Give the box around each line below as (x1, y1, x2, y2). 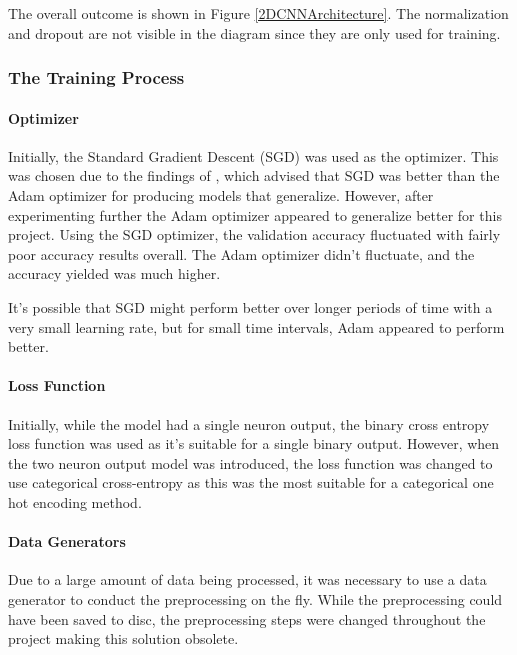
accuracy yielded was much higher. (8, 263, 221, 284)
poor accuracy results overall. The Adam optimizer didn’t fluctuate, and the (8, 243, 475, 264)
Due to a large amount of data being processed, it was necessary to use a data (8, 569, 487, 590)
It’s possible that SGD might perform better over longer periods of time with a (8, 296, 493, 317)
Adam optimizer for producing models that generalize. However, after (8, 185, 434, 206)
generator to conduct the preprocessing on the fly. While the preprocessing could (8, 588, 503, 609)
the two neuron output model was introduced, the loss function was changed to (8, 452, 493, 473)
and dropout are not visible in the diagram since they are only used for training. (8, 22, 501, 43)
